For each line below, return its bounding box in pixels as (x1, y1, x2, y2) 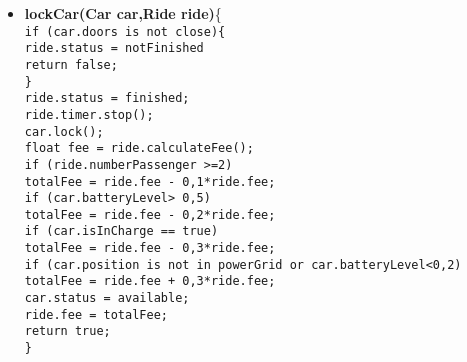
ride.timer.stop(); (24, 107, 154, 122)
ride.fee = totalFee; (24, 307, 168, 322)
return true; (24, 324, 111, 339)
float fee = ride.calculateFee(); (24, 141, 254, 156)
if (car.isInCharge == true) (24, 224, 219, 239)
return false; (24, 57, 118, 72)
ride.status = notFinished (24, 41, 204, 56)
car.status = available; (24, 291, 190, 306)
